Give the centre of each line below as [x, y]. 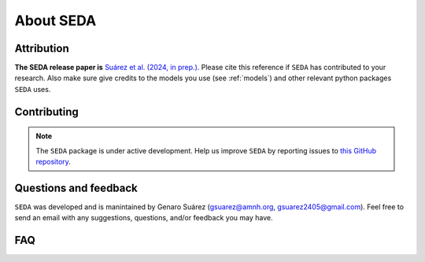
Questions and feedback [76, 188]
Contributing [46, 111]
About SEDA [55, 20]
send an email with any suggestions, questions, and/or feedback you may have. [144, 218]
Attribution [42, 48]
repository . [53, 162]
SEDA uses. [33, 89]
